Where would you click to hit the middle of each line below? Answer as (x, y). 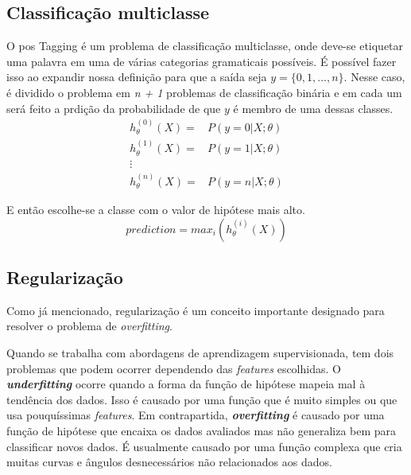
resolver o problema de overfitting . (89, 326)
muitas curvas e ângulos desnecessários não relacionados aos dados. (169, 462)
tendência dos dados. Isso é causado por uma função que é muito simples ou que (202, 399)
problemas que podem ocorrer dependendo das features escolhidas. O (174, 368)
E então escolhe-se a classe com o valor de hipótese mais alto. (156, 209)
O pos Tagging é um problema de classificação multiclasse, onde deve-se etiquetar (205, 46)
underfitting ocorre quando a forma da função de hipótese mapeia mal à (186, 384)
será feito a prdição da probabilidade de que (114, 108)
